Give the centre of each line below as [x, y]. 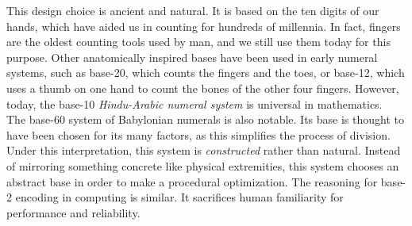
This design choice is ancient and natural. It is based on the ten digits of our [193, 10]
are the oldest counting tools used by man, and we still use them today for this [198, 42]
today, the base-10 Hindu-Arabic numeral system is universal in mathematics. [194, 103]
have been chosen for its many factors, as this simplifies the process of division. [198, 134]
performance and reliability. [73, 212]
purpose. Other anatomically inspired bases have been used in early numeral [192, 57]
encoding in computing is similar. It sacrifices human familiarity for [179, 197]
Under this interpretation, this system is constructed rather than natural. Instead [204, 150]
